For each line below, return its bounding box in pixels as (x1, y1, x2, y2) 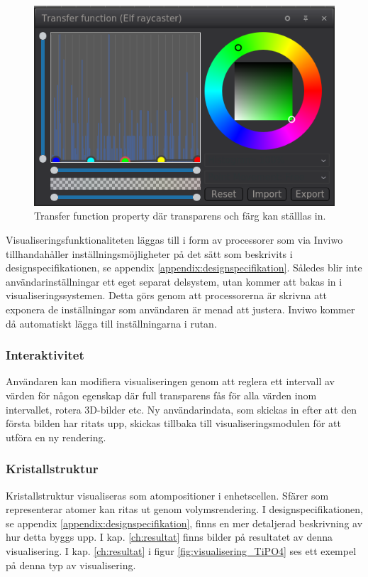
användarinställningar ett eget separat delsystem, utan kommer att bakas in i (6, 274, 342, 288)
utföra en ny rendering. (6, 429, 106, 444)
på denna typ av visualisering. (6, 557, 136, 572)
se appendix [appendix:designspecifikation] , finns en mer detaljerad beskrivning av (6, 515, 363, 530)
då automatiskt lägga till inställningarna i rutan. (6, 316, 217, 330)
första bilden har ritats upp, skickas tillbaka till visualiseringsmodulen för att (6, 416, 341, 431)
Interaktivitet (6, 346, 84, 364)
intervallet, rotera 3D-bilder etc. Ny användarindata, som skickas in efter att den (6, 401, 357, 416)
